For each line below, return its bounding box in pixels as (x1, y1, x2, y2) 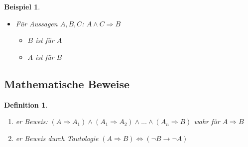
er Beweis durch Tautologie (15, 133, 99, 143)
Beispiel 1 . (4, 1, 40, 11)
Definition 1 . (4, 99, 48, 110)
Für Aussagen (15, 18, 58, 28)
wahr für (194, 116, 220, 127)
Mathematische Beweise (4, 76, 129, 91)
